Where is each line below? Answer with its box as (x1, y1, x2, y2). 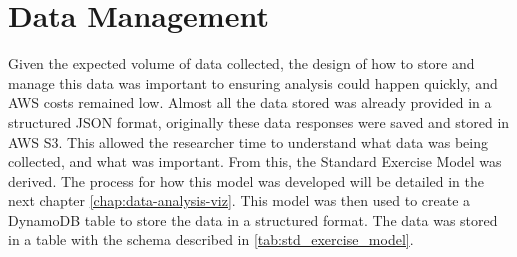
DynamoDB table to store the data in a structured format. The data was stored (8, 209, 498, 230)
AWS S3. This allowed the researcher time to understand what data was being (8, 131, 488, 152)
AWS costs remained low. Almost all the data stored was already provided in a (8, 92, 492, 113)
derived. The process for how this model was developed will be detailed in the (8, 170, 485, 191)
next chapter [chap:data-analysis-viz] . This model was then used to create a (8, 190, 471, 211)
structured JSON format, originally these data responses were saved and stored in (8, 111, 510, 132)
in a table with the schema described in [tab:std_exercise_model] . (8, 229, 414, 250)
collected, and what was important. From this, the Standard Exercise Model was (8, 151, 502, 172)
